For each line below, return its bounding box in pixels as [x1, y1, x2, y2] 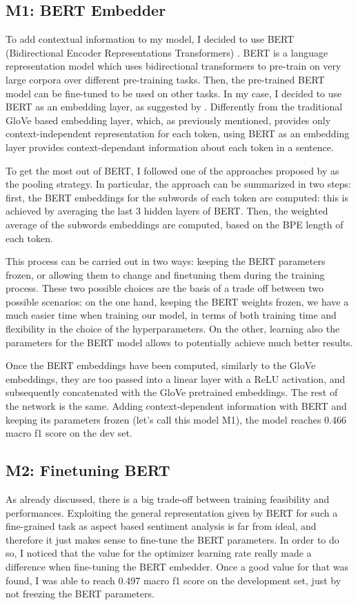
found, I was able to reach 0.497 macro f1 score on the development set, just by [6, 573, 341, 587]
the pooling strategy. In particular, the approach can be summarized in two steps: [6, 177, 352, 191]
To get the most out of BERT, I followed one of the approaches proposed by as [6, 163, 339, 177]
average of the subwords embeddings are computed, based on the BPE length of [6, 217, 344, 231]
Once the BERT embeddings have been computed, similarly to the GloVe [6, 358, 316, 373]
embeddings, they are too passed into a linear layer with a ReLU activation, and [6, 371, 346, 386]
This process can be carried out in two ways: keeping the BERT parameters [6, 254, 326, 268]
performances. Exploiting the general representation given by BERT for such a [6, 505, 338, 519]
